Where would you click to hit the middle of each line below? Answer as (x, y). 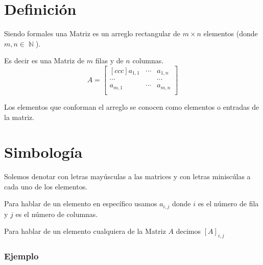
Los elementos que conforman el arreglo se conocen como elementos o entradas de (132, 106)
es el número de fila (228, 203)
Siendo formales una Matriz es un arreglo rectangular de (92, 33)
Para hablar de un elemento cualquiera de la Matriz (85, 231)
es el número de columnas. (57, 214)
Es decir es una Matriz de (44, 61)
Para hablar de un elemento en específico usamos (81, 203)
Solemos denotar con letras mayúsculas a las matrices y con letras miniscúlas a (127, 176)
